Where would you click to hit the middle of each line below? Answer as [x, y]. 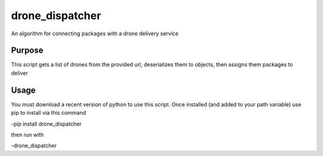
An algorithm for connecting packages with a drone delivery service [95, 33]
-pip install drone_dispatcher [46, 124]
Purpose [27, 51]
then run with [28, 134]
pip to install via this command [48, 113]
